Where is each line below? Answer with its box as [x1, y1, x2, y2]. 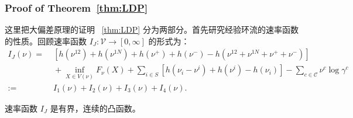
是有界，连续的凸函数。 [50, 102, 140, 114]
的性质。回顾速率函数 [5, 34, 87, 47]
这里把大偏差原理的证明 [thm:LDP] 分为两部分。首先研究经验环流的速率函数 [5, 23, 299, 36]
